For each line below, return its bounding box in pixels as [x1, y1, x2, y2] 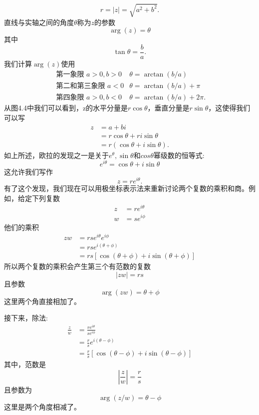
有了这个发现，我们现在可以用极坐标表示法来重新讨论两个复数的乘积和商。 [4, 183, 249, 193]
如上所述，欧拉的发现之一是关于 [4, 149, 109, 160]
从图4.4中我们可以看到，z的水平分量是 [4, 102, 128, 113]
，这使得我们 [208, 102, 251, 113]
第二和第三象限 [56, 82, 105, 90]
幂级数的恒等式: [153, 149, 205, 160]
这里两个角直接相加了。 [4, 295, 81, 306]
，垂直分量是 [147, 102, 190, 113]
